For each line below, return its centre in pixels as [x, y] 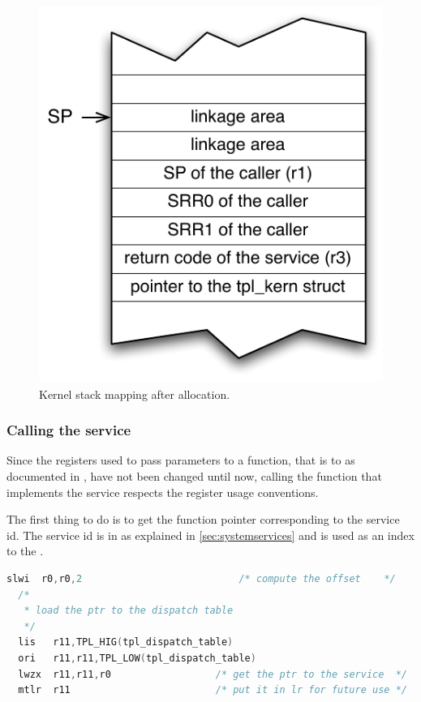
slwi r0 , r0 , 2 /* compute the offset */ [201, 579]
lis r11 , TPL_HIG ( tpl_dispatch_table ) [126, 642]
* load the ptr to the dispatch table [129, 611]
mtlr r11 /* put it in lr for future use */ [213, 690]
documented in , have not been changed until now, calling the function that [194, 476]
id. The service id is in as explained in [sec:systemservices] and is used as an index [210, 535]
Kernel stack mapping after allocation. [135, 394]
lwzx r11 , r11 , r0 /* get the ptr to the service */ [213, 674]
